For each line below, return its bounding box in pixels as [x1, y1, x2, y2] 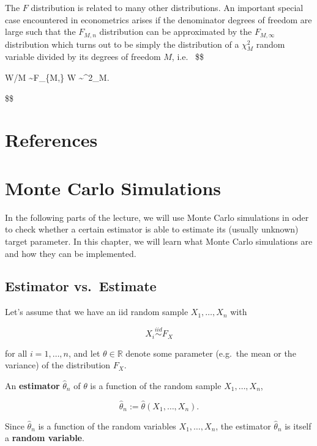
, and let [68, 346, 100, 359]
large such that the [5, 25, 76, 38]
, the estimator [215, 419, 271, 432]
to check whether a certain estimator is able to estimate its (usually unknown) [5, 223, 299, 236]
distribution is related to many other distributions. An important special [31, 1, 304, 13]
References [5, 127, 98, 152]
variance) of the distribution [5, 359, 111, 371]
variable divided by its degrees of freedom [5, 50, 161, 63]
